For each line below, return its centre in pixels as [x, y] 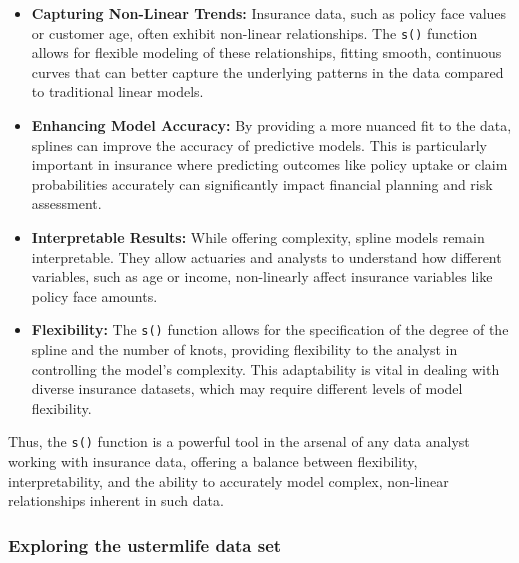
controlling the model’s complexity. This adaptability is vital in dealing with [265, 368]
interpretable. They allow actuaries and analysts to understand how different [266, 256]
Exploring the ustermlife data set [145, 544]
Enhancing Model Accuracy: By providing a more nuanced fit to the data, [271, 125]
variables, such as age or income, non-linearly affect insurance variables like [262, 276]
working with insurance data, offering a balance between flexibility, [213, 461]
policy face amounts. [94, 295]
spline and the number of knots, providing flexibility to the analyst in [244, 349]
